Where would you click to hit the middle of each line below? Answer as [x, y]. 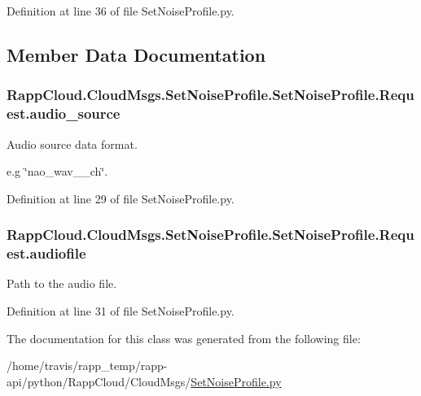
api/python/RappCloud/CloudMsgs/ [99, 381]
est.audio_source [64, 113]
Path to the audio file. [62, 283]
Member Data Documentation [136, 54]
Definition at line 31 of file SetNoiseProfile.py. [121, 311]
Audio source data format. [72, 144]
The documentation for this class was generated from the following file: [184, 338]
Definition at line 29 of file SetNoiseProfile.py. [121, 198]
